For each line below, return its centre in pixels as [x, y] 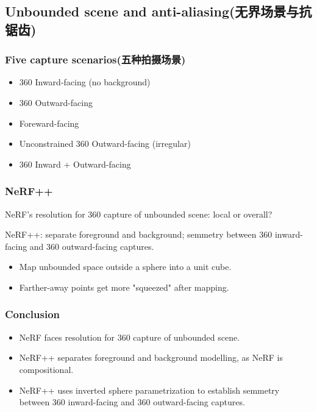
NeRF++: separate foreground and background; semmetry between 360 [139, 234]
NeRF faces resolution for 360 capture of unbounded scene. [130, 337]
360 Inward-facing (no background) [85, 82]
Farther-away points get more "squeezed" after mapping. [124, 287]
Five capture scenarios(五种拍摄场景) [95, 59]
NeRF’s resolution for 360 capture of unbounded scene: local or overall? [139, 214]
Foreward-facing [49, 123]
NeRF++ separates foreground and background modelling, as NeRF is [151, 357]
